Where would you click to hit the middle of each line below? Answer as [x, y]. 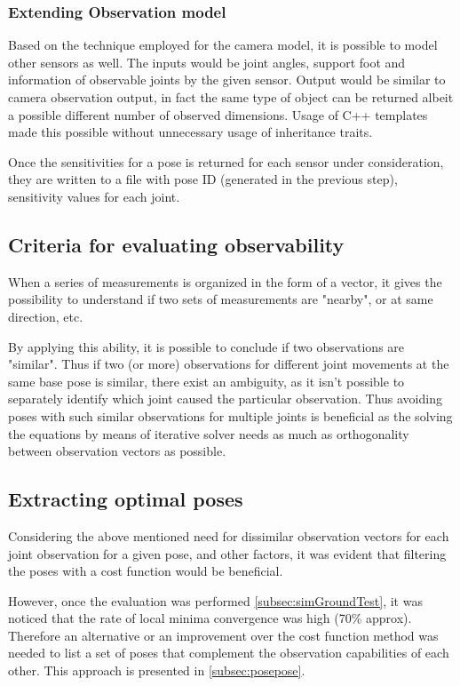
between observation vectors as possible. [117, 451]
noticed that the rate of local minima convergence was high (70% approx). [210, 618]
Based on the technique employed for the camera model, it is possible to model [223, 45]
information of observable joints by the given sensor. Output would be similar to [227, 80]
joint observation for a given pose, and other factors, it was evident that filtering [227, 553]
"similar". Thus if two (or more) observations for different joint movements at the [229, 364]
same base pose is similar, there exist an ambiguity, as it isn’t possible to [206, 381]
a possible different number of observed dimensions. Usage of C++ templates [218, 114]
